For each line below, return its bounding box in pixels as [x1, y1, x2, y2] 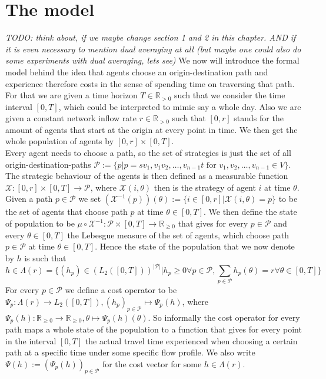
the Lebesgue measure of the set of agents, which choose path [67, 228, 290, 241]
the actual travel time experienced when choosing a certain [85, 334, 298, 347]
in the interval [5, 334, 56, 347]
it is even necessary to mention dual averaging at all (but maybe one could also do [5, 42, 301, 55]
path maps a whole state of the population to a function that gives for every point [5, 323, 302, 335]
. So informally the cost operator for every [148, 311, 300, 323]
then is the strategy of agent [154, 181, 256, 193]
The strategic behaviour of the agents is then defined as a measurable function [5, 169, 288, 182]
